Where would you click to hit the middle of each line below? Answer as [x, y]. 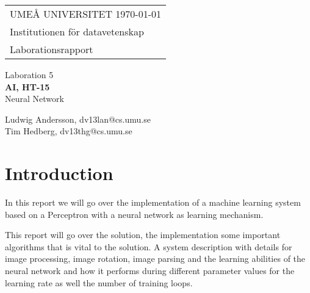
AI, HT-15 [27, 86]
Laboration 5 [29, 74]
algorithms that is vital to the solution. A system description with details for [149, 246]
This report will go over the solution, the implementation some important [143, 235]
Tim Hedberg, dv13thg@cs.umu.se [69, 131]
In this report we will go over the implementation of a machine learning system [153, 202]
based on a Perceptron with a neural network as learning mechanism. [134, 214]
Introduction [59, 173]
